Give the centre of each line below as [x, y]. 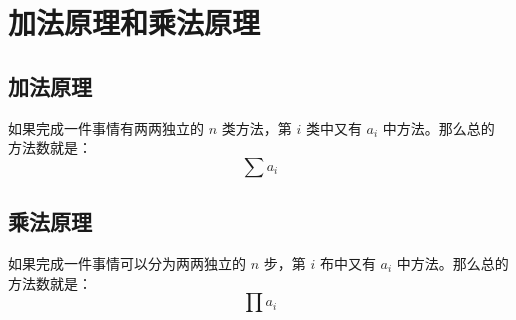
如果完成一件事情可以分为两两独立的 [127, 262]
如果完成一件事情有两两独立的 [106, 127]
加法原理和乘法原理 [134, 22]
